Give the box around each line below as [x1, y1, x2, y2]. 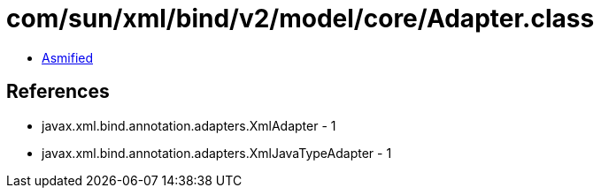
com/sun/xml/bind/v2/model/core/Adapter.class [6, 4, 595, 34]
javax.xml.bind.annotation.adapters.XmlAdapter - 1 [42, 117, 336, 133]
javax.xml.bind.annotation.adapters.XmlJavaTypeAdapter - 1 [42, 145, 392, 161]
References [6, 80, 110, 103]
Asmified [42, 49, 94, 65]
